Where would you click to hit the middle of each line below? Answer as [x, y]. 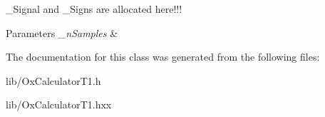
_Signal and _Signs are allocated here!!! [94, 9]
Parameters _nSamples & [62, 32]
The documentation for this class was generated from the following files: [163, 57]
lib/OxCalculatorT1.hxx [59, 105]
